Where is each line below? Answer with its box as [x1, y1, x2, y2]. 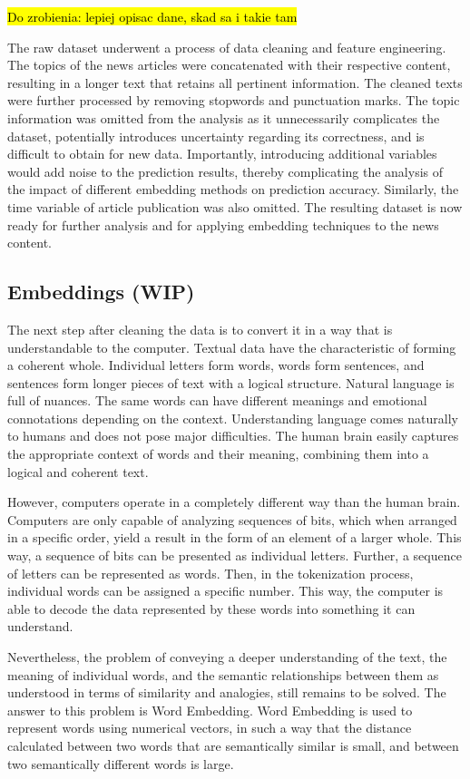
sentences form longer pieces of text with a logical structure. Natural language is [7, 373, 455, 392]
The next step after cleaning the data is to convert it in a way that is [7, 319, 393, 338]
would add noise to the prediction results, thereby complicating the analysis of [7, 161, 444, 180]
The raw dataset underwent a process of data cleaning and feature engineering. [7, 37, 446, 56]
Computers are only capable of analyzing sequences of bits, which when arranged [7, 510, 457, 529]
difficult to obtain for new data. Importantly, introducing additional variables [7, 144, 437, 163]
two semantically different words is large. [7, 754, 234, 773]
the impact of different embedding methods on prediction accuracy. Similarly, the [7, 180, 459, 199]
